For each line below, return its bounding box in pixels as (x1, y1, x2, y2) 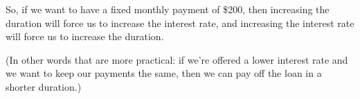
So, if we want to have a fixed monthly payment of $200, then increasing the (6, 2, 330, 16)
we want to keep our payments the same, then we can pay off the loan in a (6, 66, 322, 80)
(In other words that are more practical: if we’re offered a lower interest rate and (6, 52, 348, 66)
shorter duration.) (6, 79, 82, 93)
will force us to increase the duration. (6, 29, 164, 44)
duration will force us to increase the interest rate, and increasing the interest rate (6, 15, 354, 30)
